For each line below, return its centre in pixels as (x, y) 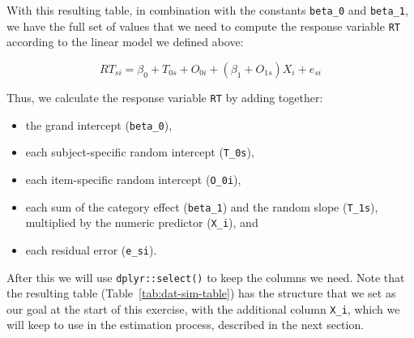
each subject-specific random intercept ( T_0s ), (140, 152)
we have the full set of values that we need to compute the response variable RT (203, 26)
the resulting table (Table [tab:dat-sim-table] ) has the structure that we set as (201, 293)
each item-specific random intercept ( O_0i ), (133, 179)
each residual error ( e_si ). (91, 249)
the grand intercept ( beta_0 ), (99, 124)
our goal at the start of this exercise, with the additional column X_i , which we (203, 308)
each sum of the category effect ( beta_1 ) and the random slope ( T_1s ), (202, 206)
